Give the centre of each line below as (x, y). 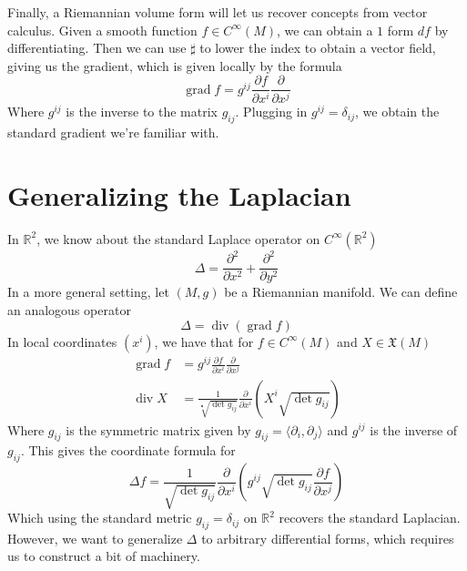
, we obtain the (397, 112)
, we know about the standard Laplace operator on (178, 238)
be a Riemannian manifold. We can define (341, 292)
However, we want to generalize (95, 538)
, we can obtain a (325, 30)
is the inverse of (414, 429)
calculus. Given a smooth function (102, 30)
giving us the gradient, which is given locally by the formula (175, 65)
